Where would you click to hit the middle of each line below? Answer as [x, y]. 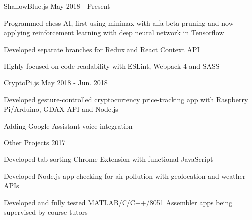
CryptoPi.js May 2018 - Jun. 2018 [56, 82]
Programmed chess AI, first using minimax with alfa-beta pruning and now [119, 23]
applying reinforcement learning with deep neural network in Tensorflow [114, 33]
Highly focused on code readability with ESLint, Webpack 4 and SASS [112, 66]
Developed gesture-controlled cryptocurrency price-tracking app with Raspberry [126, 99]
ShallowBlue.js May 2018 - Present [57, 6]
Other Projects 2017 [35, 142]
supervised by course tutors [46, 212]
